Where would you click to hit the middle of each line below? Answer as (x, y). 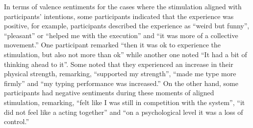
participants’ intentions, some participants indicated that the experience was (119, 16)
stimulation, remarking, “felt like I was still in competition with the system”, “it (125, 102)
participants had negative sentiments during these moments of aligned (109, 93)
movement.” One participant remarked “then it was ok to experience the (112, 45)
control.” (16, 121)
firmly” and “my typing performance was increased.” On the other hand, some (121, 83)
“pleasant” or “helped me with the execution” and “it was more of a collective (121, 35)
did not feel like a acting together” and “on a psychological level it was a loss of (124, 112)
